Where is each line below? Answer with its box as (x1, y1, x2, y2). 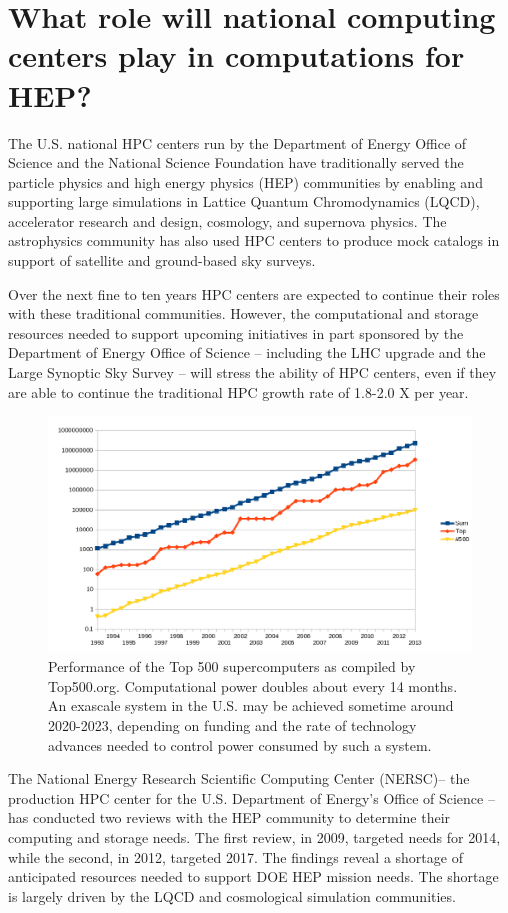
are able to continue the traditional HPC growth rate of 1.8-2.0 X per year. (8, 381, 469, 402)
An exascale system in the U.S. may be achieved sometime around (48, 695, 454, 716)
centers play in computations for (8, 35, 465, 76)
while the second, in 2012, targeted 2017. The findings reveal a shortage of (8, 846, 463, 867)
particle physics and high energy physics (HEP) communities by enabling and (8, 171, 483, 192)
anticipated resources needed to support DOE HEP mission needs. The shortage (8, 866, 499, 887)
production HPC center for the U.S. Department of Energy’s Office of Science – (8, 787, 495, 808)
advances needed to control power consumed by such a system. (48, 734, 432, 755)
